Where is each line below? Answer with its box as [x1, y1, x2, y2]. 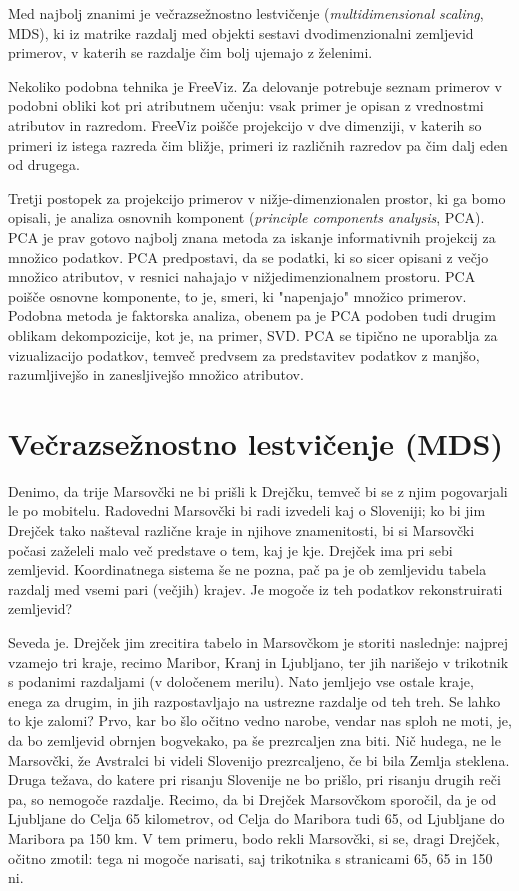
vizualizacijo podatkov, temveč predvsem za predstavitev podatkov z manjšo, [8, 344, 480, 365]
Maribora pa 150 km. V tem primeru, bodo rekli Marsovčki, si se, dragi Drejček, [8, 827, 500, 848]
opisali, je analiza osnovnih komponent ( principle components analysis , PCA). [8, 207, 485, 228]
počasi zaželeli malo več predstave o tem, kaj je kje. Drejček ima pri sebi [8, 539, 453, 560]
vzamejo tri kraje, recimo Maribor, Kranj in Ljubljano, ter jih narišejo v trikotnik [8, 651, 509, 672]
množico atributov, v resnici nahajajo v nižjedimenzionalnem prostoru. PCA [8, 266, 476, 287]
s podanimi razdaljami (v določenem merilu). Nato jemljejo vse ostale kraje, [8, 671, 474, 692]
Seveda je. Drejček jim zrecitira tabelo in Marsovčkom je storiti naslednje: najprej [8, 631, 508, 652]
